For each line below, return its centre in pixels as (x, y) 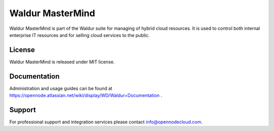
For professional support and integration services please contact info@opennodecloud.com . (106, 122)
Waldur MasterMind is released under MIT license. (62, 62)
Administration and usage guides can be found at (61, 88)
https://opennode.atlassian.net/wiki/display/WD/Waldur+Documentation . (86, 96)
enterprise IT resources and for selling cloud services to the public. (79, 35)
